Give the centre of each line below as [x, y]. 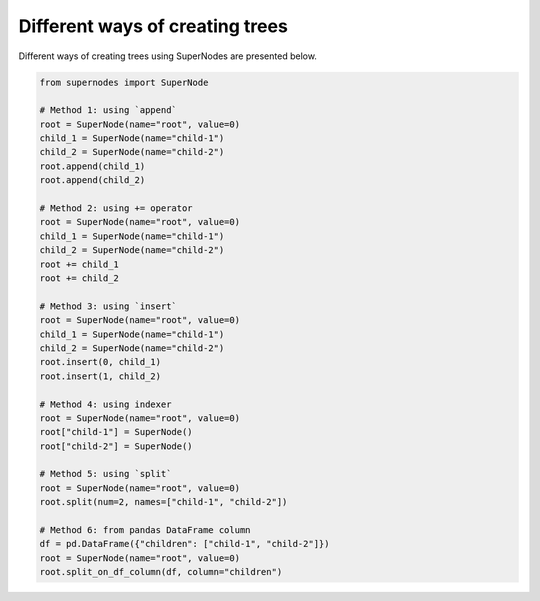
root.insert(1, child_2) [100, 376]
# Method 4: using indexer [105, 404]
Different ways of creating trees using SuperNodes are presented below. [167, 56]
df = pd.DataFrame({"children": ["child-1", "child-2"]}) [184, 544]
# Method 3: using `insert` [108, 306]
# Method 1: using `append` [108, 110]
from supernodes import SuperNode [124, 82]
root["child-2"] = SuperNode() [116, 446]
